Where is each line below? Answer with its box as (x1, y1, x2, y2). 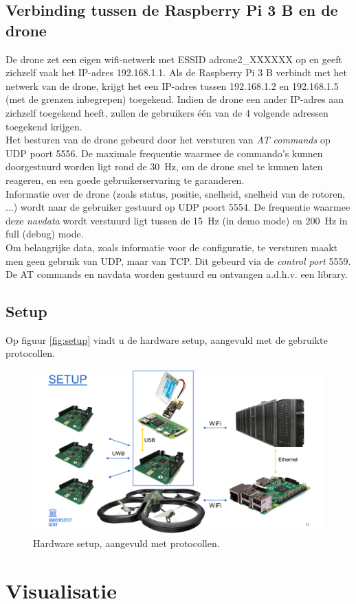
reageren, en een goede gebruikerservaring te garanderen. (5, 172, 245, 187)
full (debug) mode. (5, 226, 84, 241)
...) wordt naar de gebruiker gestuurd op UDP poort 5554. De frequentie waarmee (5, 200, 351, 214)
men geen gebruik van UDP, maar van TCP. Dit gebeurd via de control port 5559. (5, 253, 351, 268)
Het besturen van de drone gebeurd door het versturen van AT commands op (5, 132, 331, 147)
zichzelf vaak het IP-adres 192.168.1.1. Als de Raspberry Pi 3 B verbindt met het (5, 65, 347, 80)
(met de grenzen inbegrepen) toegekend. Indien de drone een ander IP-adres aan (5, 92, 344, 106)
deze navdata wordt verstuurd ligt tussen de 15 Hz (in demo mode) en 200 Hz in (5, 213, 348, 227)
